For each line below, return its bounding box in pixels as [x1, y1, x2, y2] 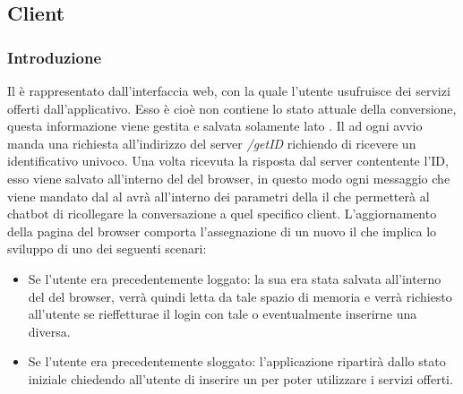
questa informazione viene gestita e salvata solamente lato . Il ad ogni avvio [7, 116, 423, 135]
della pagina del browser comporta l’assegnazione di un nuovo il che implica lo [7, 221, 437, 240]
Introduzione [7, 46, 102, 68]
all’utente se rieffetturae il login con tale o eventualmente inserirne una [28, 304, 417, 323]
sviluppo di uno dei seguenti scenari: [7, 239, 207, 258]
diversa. [28, 321, 71, 340]
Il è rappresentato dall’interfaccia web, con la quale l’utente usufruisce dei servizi [7, 81, 450, 99]
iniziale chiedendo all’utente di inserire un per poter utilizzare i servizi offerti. [28, 369, 453, 388]
